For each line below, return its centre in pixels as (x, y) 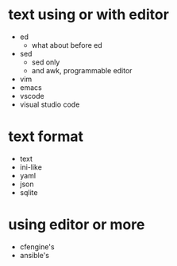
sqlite (29, 192)
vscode (32, 96)
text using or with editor (88, 15)
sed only (46, 62)
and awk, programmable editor (82, 70)
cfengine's (37, 246)
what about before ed (67, 45)
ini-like (31, 167)
